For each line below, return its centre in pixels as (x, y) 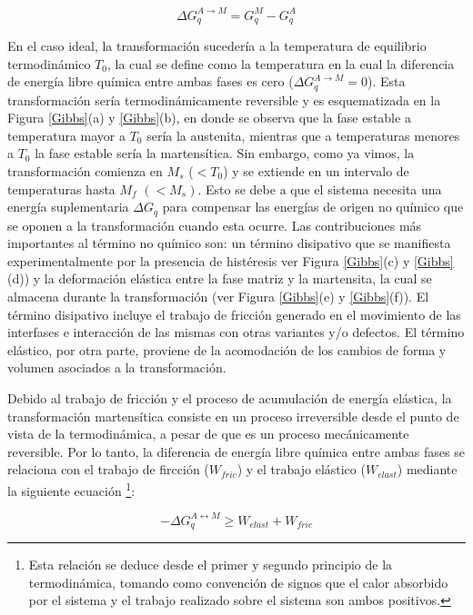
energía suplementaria (68, 207)
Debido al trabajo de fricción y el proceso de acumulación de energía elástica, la (230, 397)
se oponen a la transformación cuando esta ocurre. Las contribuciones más (215, 225)
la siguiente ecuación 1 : (71, 489)
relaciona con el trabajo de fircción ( (108, 469)
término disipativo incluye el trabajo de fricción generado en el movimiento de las (234, 314)
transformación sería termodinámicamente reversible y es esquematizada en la (224, 99)
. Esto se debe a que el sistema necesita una (320, 188)
